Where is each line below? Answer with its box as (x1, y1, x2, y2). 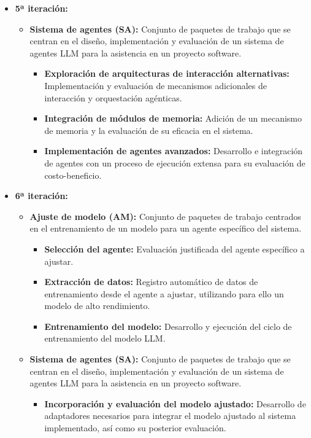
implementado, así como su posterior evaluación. (44, 421, 226, 434)
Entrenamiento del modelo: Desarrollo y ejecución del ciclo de (44, 319, 292, 332)
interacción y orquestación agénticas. (44, 91, 182, 104)
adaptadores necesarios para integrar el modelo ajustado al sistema (44, 409, 296, 422)
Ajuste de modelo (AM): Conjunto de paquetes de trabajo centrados (29, 209, 301, 222)
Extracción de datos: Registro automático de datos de (44, 275, 258, 288)
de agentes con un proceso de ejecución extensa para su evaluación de (44, 156, 305, 169)
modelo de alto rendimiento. (44, 299, 150, 312)
